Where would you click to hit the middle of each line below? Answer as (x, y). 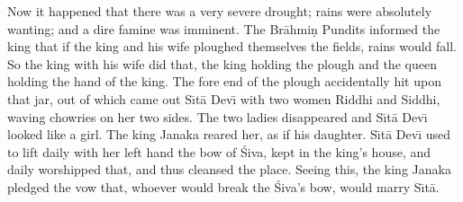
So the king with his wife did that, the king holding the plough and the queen (222, 63)
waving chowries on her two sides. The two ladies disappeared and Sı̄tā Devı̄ (218, 116)
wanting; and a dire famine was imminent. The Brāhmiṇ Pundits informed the (224, 28)
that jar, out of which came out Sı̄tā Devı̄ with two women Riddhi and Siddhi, (224, 98)
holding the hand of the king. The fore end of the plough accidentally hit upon (224, 81)
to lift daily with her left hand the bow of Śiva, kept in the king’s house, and (219, 151)
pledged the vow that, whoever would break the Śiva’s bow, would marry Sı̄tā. (223, 186)
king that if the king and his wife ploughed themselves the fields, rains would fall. (232, 46)
